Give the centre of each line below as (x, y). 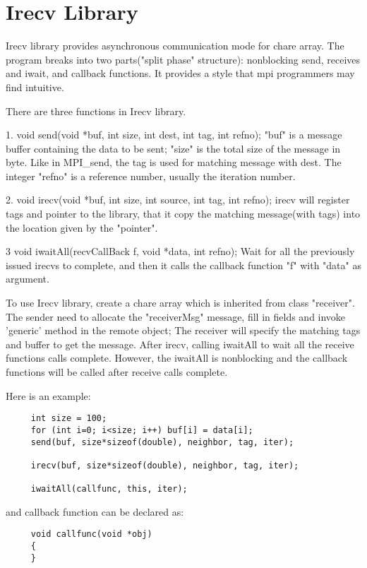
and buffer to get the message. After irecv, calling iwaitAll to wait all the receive (180, 344)
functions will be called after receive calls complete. (117, 372)
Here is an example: (48, 395)
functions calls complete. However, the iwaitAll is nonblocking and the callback (177, 358)
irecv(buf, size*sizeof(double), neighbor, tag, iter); (165, 465)
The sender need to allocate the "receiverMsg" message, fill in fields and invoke (176, 316)
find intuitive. (35, 87)
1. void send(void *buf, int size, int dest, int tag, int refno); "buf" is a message (174, 135)
